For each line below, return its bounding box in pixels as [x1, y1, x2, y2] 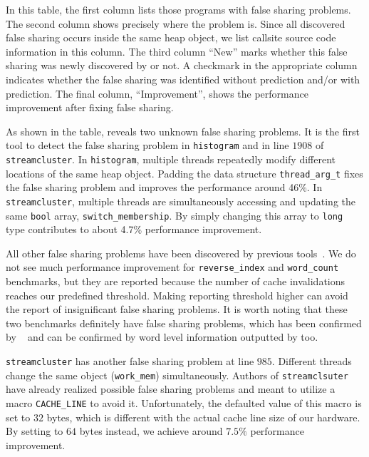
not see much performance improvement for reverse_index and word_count [6, 260, 339, 274]
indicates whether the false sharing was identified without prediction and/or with [6, 71, 360, 86]
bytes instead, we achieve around [79, 423, 223, 438]
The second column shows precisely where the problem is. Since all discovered [6, 16, 345, 31]
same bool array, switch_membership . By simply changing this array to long [6, 207, 343, 222]
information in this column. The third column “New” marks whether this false [6, 43, 348, 58]
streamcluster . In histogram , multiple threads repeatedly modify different [6, 152, 336, 166]
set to [6, 409, 31, 424]
